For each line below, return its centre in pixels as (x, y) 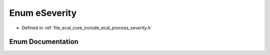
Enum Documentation (44, 42)
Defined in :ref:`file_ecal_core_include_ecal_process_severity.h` (87, 28)
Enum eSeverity (43, 13)
